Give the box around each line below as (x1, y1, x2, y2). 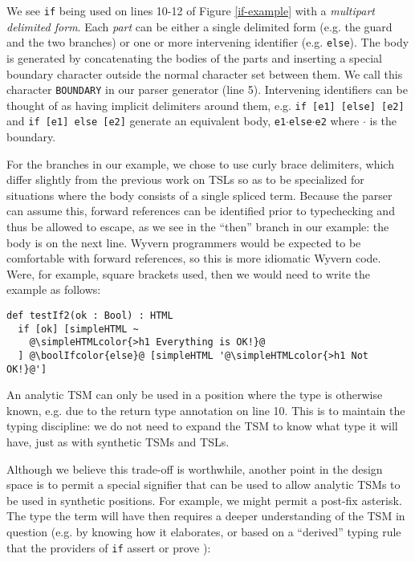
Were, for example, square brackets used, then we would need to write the (6, 265, 371, 282)
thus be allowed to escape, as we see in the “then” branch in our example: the (6, 218, 389, 235)
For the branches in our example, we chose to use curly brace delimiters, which (6, 155, 394, 172)
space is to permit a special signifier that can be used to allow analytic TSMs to (6, 476, 401, 493)
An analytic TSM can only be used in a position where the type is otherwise (6, 386, 383, 403)
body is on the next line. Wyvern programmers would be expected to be (6, 234, 361, 250)
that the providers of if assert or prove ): (6, 539, 211, 556)
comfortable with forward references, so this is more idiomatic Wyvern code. (6, 250, 381, 267)
